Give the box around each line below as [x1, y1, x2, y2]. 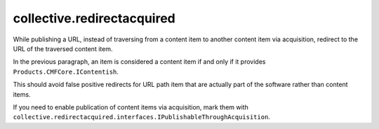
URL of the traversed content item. [13, 44, 113, 53]
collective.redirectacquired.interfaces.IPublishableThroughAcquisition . [13, 113, 270, 121]
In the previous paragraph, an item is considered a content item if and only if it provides [13, 57, 266, 66]
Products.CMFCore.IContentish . [13, 67, 119, 76]
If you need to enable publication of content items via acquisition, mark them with [13, 102, 248, 111]
